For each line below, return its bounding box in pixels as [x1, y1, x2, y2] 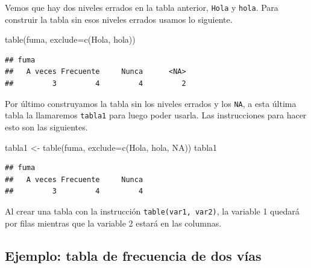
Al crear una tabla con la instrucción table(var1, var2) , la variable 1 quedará [5, 204, 300, 217]
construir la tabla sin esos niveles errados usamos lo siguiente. [5, 13, 233, 25]
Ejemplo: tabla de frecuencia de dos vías [5, 246, 262, 264]
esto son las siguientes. [5, 120, 88, 133]
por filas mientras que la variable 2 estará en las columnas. [5, 216, 222, 229]
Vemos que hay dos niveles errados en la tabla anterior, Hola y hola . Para [5, 1, 278, 13]
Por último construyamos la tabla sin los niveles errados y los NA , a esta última [5, 97, 297, 109]
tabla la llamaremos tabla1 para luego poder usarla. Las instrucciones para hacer [5, 109, 307, 121]
